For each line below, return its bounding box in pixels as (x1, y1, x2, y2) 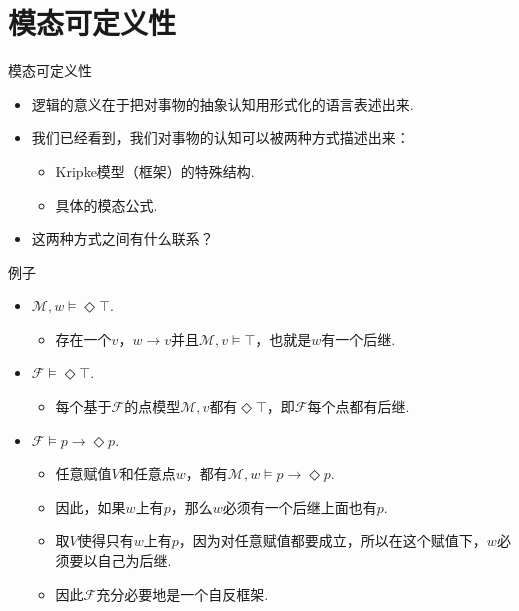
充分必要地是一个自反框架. (96, 583, 269, 604)
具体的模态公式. (55, 194, 158, 215)
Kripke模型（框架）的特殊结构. (55, 160, 255, 181)
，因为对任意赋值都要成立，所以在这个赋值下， (178, 530, 487, 551)
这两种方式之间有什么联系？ (31, 228, 214, 249)
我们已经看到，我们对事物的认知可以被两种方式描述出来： (31, 127, 410, 148)
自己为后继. (97, 550, 172, 571)
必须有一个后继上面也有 (222, 496, 377, 517)
